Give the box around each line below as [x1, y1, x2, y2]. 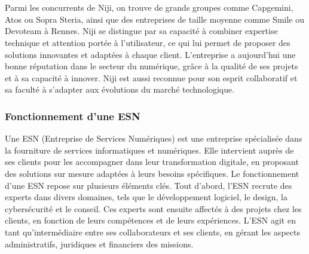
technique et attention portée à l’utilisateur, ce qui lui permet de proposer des [5, 36, 290, 48]
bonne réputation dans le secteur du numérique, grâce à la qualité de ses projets [5, 60, 298, 72]
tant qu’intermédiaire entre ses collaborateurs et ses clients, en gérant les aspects [5, 225, 300, 238]
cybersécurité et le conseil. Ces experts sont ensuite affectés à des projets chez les [5, 202, 302, 215]
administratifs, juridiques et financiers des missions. [5, 237, 194, 250]
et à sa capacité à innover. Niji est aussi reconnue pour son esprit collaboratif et [5, 71, 298, 84]
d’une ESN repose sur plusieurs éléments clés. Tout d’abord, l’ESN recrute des [5, 179, 292, 191]
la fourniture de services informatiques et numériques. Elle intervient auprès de [5, 143, 294, 156]
